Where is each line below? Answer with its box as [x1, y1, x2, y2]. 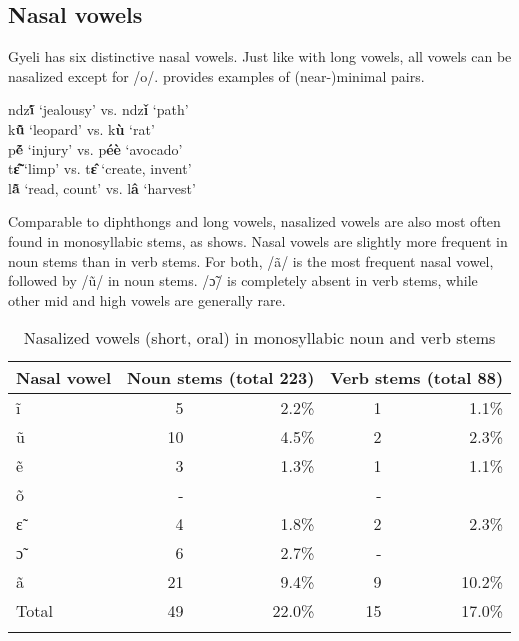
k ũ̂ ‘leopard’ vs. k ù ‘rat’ [8, 118, 155, 139]
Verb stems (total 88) [330, 366, 504, 390]
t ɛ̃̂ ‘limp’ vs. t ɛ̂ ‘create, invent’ [8, 158, 192, 179]
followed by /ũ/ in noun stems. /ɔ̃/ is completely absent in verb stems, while [8, 270, 478, 291]
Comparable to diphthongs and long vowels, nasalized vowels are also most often [8, 211, 501, 232]
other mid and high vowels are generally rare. [8, 289, 286, 310]
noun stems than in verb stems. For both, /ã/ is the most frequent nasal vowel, [8, 250, 494, 271]
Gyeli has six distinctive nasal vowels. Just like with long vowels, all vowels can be [8, 46, 512, 67]
